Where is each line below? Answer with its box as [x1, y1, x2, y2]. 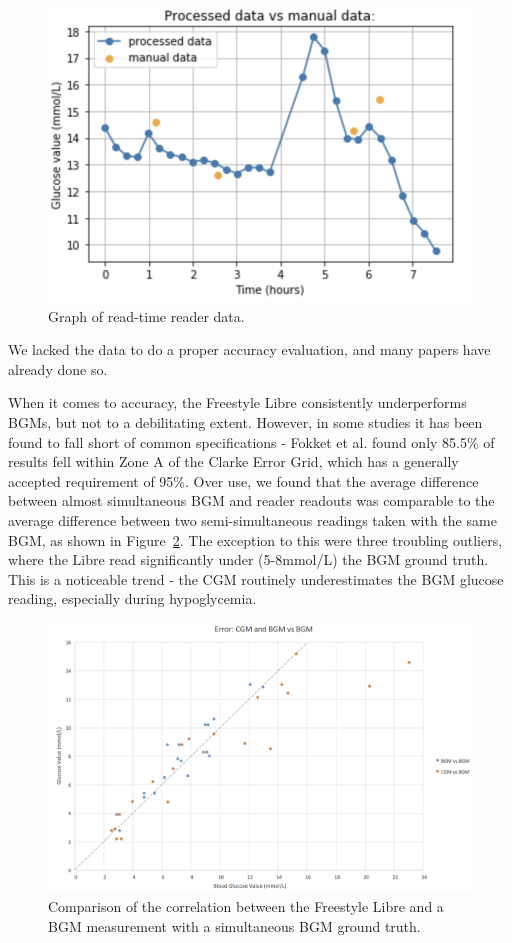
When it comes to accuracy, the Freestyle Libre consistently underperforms [8, 392, 467, 413]
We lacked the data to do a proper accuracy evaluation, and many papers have [8, 339, 491, 360]
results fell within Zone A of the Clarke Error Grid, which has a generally [8, 451, 459, 472]
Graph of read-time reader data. [48, 305, 245, 326]
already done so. [8, 358, 108, 379]
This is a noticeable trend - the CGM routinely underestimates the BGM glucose [8, 568, 504, 589]
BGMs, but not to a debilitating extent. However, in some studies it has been [8, 411, 483, 432]
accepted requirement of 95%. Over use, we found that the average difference [8, 470, 479, 491]
